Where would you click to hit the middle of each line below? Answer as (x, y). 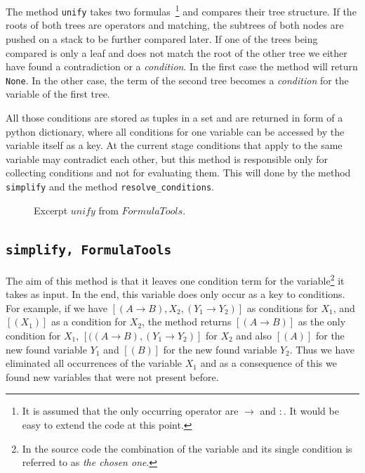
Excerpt (51, 210)
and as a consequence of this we (268, 363)
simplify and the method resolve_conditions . (110, 186)
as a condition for (89, 322)
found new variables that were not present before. (112, 376)
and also (254, 335)
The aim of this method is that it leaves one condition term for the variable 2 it (175, 279)
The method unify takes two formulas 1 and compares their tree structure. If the (181, 10)
